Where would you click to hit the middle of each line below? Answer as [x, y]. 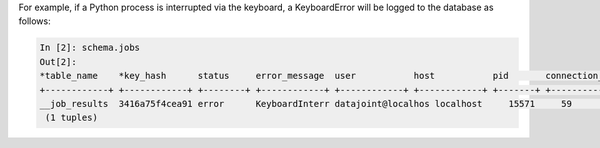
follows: [34, 21]
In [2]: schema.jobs [89, 48]
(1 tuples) [72, 118]
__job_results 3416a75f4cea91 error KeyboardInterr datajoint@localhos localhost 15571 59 [305, 103]
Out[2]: [58, 61]
